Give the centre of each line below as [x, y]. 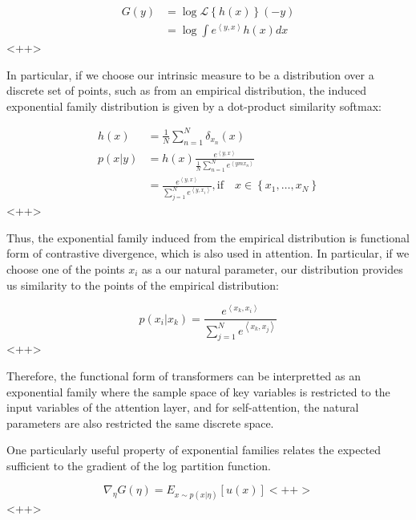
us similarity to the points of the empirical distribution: [143, 284]
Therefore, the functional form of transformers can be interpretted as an [184, 375]
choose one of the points [66, 268]
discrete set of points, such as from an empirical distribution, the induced [187, 90]
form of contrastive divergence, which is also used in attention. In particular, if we [208, 253]
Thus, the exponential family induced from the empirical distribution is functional [208, 237]
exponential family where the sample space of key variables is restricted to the [198, 391]
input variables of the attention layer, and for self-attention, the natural [183, 407]
